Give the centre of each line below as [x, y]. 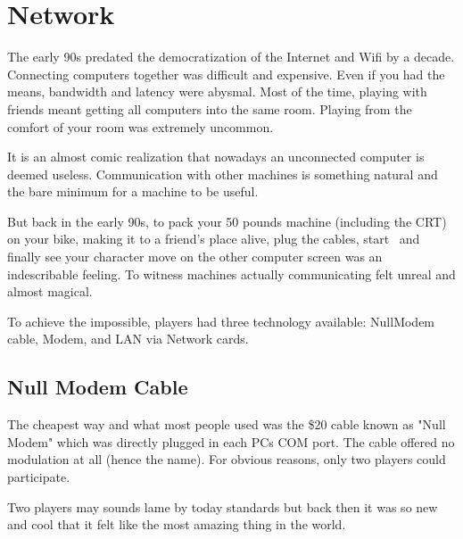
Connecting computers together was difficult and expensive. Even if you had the [226, 74]
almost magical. [50, 291]
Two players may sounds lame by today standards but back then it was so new [223, 506]
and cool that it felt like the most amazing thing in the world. [177, 524]
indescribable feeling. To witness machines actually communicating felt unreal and [231, 274]
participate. [39, 477]
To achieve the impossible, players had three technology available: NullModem [221, 321]
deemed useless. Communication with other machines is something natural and [223, 174]
